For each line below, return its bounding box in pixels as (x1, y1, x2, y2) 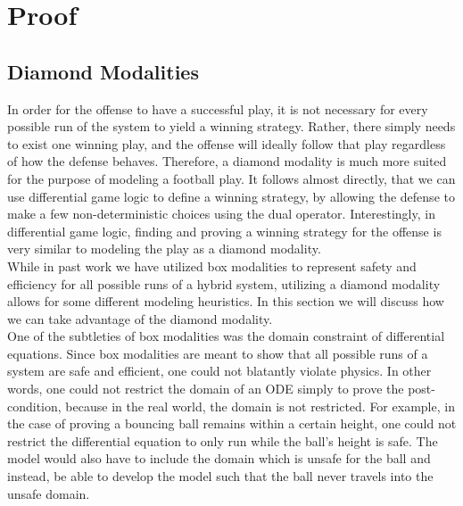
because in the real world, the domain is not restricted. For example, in (65, 396, 455, 415)
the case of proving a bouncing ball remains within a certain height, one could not (7, 414, 457, 433)
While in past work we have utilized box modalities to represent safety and (7, 256, 417, 275)
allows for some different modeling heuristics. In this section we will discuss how (7, 292, 444, 311)
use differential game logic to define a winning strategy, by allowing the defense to (7, 187, 455, 205)
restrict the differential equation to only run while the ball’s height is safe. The (7, 431, 438, 450)
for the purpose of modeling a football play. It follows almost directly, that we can (7, 169, 456, 187)
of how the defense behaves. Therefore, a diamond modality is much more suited (7, 152, 447, 170)
